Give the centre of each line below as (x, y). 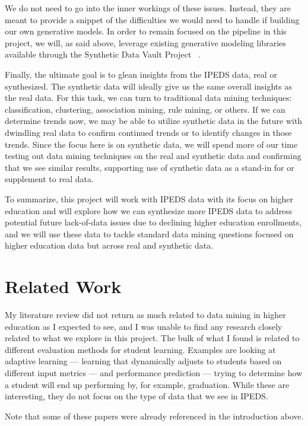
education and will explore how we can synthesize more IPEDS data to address (149, 210)
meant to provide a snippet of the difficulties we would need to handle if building (152, 19)
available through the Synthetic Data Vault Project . (103, 54)
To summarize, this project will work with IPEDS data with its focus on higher (149, 198)
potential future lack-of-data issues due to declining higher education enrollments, (153, 222)
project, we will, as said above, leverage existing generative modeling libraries (145, 42)
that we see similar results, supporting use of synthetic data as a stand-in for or (150, 167)
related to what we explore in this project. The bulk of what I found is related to (152, 338)
